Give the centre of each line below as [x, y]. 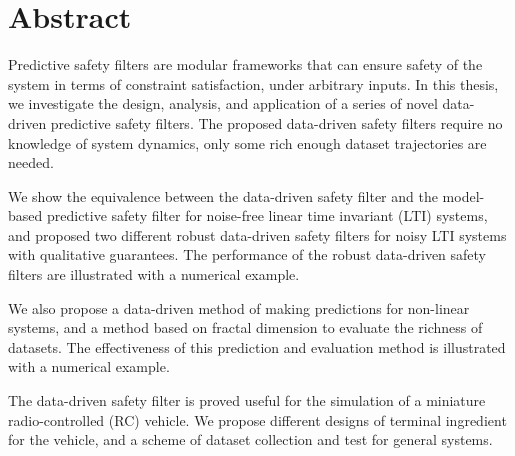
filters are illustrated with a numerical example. [154, 274]
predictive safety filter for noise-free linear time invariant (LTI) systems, [267, 215]
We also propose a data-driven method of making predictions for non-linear [239, 307]
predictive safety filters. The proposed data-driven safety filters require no [276, 122]
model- [463, 195]
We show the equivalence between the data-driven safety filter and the [223, 195]
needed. [31, 162]
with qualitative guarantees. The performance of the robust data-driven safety [247, 254]
